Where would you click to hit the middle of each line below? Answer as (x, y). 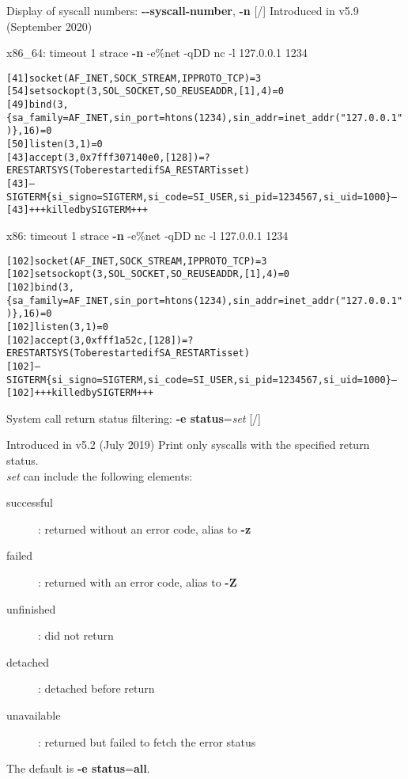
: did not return (76, 635)
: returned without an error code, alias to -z (145, 528)
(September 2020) (49, 26)
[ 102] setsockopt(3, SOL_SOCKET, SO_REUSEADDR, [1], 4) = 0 (148, 274)
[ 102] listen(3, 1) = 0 (57, 327)
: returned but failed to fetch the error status (147, 741)
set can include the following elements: (100, 475)
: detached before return (96, 688)
